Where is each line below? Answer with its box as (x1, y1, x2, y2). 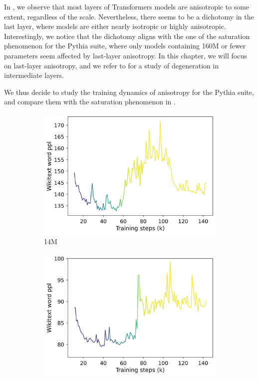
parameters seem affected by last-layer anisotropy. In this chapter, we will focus (4, 50, 247, 60)
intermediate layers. (4, 70, 64, 80)
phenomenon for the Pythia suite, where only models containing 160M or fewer (4, 40, 246, 51)
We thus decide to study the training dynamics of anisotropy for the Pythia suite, (4, 86, 254, 97)
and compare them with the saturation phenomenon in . (4, 96, 176, 107)
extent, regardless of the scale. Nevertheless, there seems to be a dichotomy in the (4, 11, 254, 21)
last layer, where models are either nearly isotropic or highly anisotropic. (4, 21, 226, 31)
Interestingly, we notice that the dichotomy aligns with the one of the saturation (4, 30, 250, 41)
